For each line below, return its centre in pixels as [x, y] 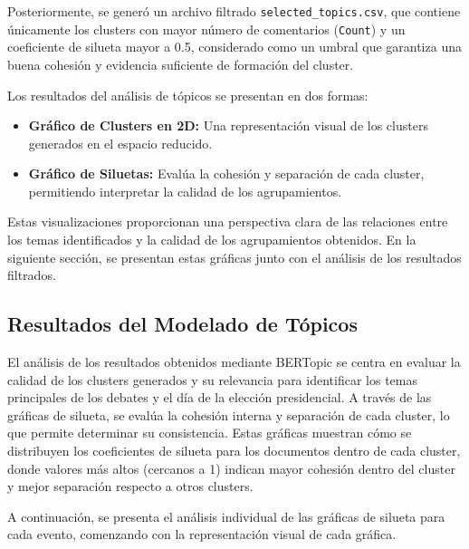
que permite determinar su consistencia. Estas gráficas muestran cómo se [210, 433]
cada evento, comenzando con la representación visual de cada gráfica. [202, 534]
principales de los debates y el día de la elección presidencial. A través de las [220, 397]
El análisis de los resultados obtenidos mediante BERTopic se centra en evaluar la [234, 362]
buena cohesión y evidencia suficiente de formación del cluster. [181, 64]
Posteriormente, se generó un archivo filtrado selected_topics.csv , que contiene [234, 11]
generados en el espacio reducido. [120, 143]
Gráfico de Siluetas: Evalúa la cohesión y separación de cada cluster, [226, 173]
